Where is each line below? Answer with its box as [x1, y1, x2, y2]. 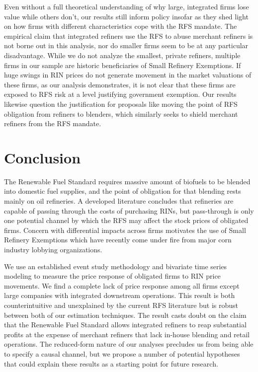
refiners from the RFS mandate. [4, 118, 101, 129]
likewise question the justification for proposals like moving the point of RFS [4, 98, 238, 109]
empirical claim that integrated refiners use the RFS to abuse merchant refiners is [4, 30, 253, 41]
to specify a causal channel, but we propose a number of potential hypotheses [4, 348, 240, 359]
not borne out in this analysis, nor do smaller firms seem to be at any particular [4, 40, 249, 51]
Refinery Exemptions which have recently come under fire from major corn [4, 234, 232, 245]
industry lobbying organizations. [4, 244, 102, 254]
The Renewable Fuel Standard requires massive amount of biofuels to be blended [4, 176, 251, 186]
